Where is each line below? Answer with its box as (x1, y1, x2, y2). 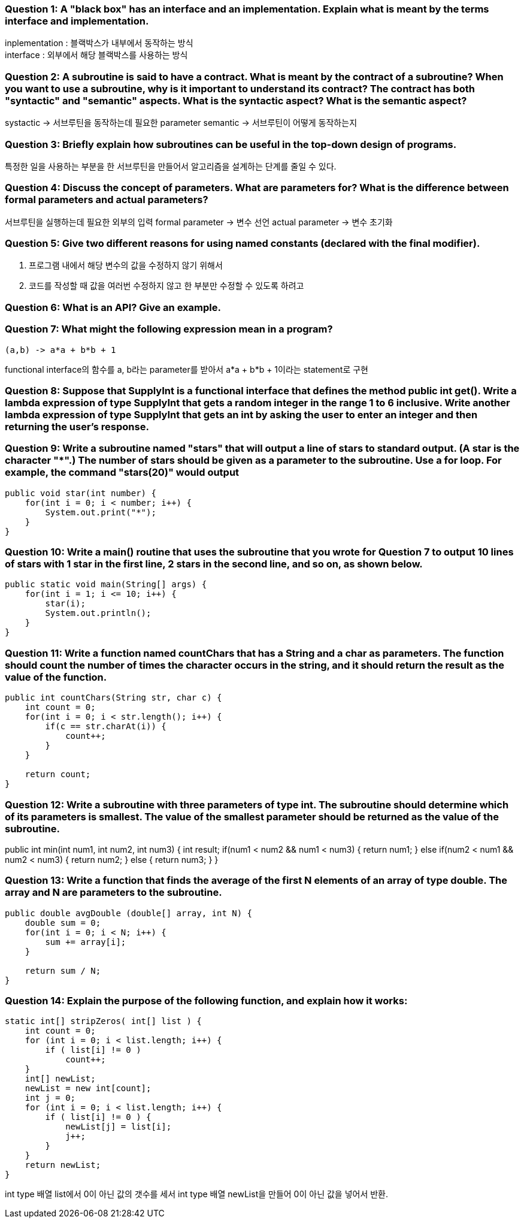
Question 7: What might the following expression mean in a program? (5, 323, 333, 336)
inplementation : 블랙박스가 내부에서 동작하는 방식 (5, 38, 193, 49)
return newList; (25, 1160, 101, 1170)
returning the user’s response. (5, 420, 149, 433)
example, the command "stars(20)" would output (5, 466, 240, 479)
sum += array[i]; (45, 937, 126, 947)
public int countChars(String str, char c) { (5, 693, 222, 703)
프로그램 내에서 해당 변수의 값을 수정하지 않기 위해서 (29, 260, 223, 271)
